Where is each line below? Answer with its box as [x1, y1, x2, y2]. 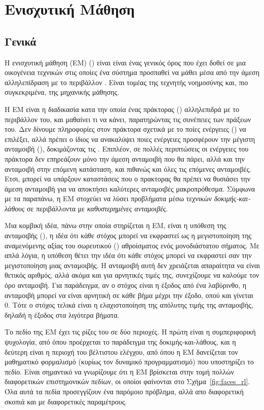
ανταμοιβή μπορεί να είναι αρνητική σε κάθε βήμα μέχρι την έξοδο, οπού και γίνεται [5, 289, 253, 300]
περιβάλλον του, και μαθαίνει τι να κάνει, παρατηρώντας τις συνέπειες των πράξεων [5, 114, 251, 124]
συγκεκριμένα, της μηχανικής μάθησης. [5, 87, 120, 97]
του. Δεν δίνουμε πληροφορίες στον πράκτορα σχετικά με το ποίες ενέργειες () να [5, 124, 246, 134]
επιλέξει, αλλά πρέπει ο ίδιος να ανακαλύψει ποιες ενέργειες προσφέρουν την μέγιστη [5, 133, 255, 144]
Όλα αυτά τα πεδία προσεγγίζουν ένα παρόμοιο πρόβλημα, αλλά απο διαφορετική [5, 386, 244, 396]
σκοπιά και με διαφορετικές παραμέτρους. [5, 396, 127, 406]
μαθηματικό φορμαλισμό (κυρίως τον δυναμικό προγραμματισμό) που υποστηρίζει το [5, 356, 254, 367]
